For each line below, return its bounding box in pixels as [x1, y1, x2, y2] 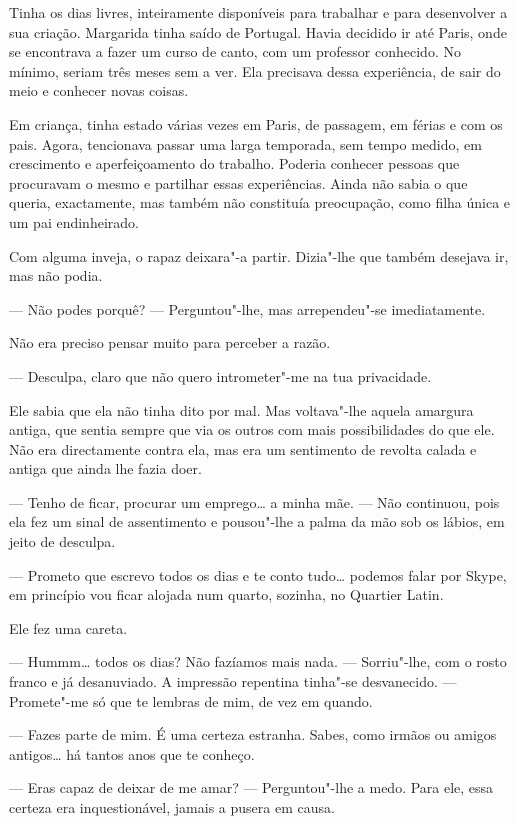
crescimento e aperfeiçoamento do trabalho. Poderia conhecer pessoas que [9, 153, 460, 174]
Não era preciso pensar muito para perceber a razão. [9, 332, 331, 353]
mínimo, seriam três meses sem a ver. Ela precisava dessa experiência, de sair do [9, 60, 501, 81]
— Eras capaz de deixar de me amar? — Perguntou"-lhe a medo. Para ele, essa [9, 777, 494, 798]
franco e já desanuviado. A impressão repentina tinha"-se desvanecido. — [9, 671, 457, 692]
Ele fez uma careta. [9, 617, 128, 638]
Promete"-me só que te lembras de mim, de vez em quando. [9, 690, 373, 711]
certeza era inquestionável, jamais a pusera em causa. [9, 797, 335, 817]
